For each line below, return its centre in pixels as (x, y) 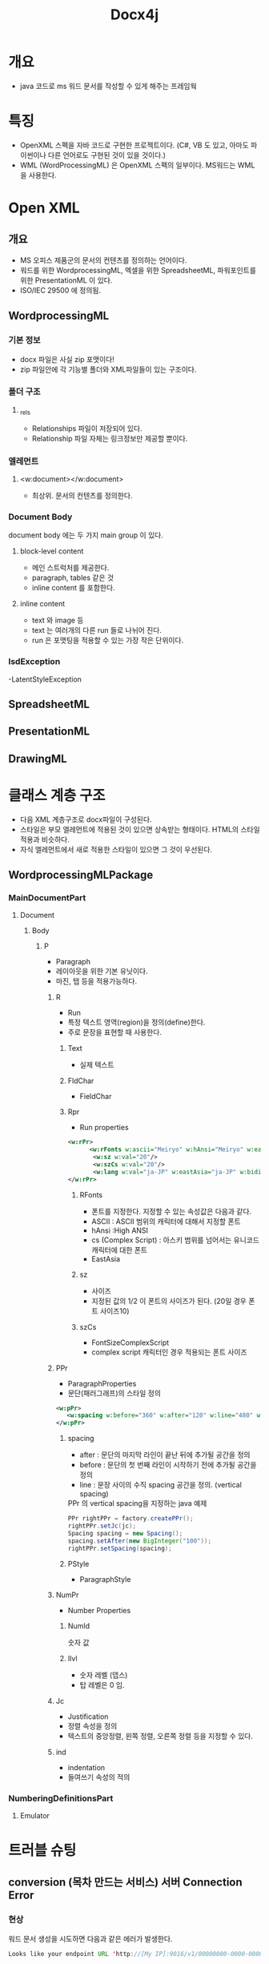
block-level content (52, 551)
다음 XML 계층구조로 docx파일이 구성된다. (86, 819)
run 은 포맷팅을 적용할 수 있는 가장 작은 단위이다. (108, 640)
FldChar (81, 1081)
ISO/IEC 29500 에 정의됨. (60, 290)
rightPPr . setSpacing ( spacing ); (120, 1548)
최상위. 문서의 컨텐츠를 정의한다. (82, 495)
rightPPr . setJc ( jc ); (102, 1526)
